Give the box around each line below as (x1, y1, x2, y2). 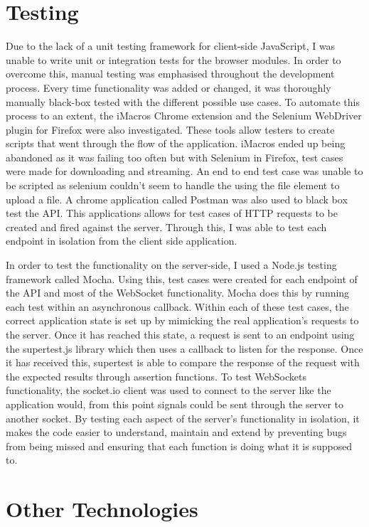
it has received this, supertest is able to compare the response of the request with (6, 355, 360, 370)
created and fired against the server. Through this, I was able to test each (6, 219, 327, 234)
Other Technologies (6, 494, 198, 523)
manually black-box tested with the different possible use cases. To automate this (6, 94, 360, 109)
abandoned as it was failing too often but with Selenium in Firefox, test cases (6, 149, 343, 164)
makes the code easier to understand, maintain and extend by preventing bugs (6, 425, 347, 440)
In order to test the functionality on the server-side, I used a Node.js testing (6, 257, 337, 272)
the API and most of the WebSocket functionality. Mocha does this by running (6, 285, 350, 300)
